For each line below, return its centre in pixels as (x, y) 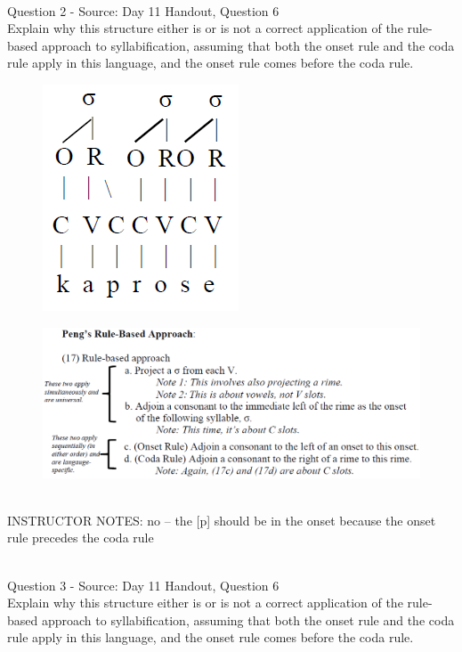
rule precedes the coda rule (81, 538)
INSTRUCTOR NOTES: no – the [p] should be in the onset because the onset (222, 520)
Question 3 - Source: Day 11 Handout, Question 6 (143, 585)
